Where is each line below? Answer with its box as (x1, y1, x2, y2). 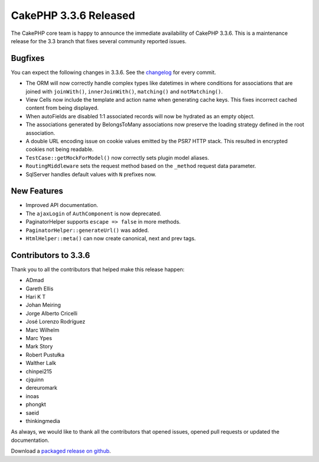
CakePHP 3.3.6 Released (11, 9, 135, 22)
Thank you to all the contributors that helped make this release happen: (11, 266, 185, 273)
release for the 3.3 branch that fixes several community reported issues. (11, 37, 187, 44)
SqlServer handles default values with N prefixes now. (25, 170, 157, 177)
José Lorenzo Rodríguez (25, 318, 86, 325)
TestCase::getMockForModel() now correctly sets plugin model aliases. (25, 154, 210, 161)
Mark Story (25, 343, 53, 350)
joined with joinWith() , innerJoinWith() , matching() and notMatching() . (25, 88, 223, 95)
